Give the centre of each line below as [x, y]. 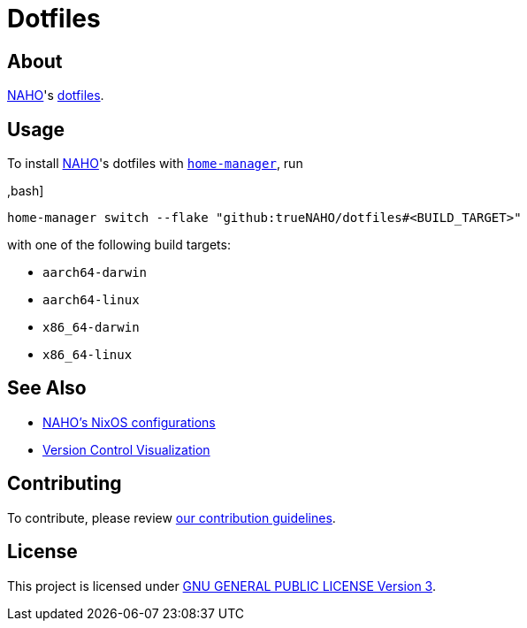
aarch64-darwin [95, 273]
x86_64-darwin [91, 328]
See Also [47, 388]
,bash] [26, 191]
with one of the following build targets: [119, 245]
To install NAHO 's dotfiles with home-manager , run [155, 164]
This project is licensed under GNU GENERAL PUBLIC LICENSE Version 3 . [221, 586]
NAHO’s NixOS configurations [129, 422]
